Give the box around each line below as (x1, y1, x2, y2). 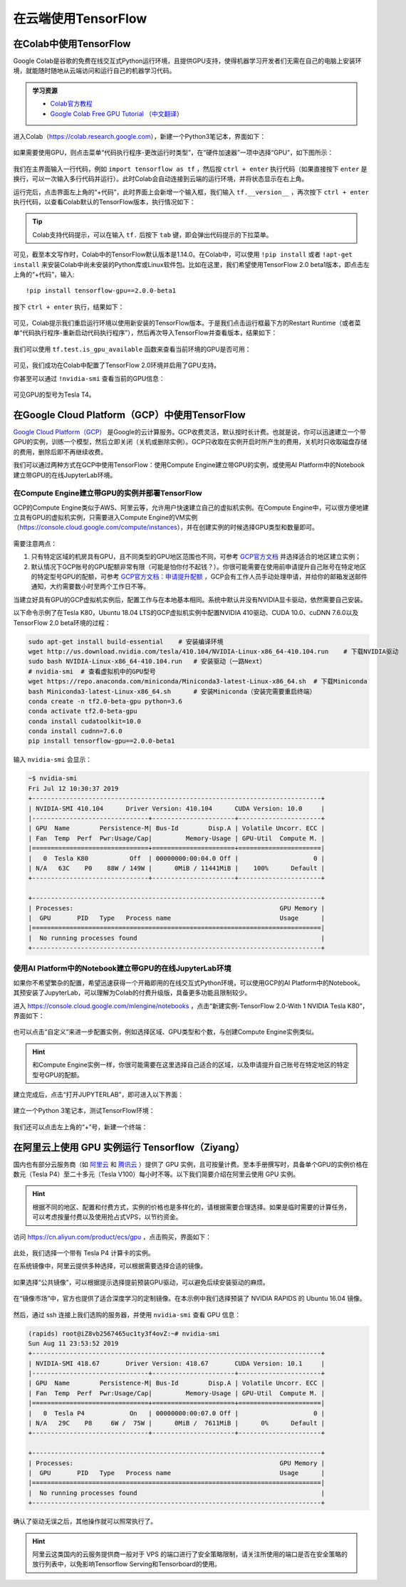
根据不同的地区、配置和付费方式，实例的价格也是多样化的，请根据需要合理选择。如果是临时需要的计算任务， (32, 1203, 350, 1211)
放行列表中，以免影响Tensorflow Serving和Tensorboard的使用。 (32, 1560, 221, 1568)
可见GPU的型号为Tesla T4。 (13, 390, 95, 399)
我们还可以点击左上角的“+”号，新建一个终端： (13, 1122, 148, 1131)
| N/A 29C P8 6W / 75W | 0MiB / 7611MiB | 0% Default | (28, 1419, 326, 1428)
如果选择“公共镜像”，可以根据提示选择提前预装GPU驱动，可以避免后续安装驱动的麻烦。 (13, 1278, 270, 1287)
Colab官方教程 (50, 100, 93, 108)
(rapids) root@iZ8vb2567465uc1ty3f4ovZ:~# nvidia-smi (28, 1329, 220, 1338)
